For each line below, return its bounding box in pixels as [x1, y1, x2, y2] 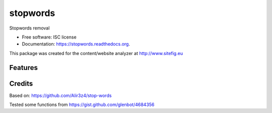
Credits [9, 79, 33, 87]
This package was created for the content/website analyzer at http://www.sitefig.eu [9, 50, 183, 56]
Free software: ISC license [22, 34, 77, 40]
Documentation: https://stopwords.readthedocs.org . [22, 41, 130, 47]
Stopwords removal [9, 25, 50, 31]
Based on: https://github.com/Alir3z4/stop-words [9, 92, 112, 98]
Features [9, 63, 38, 72]
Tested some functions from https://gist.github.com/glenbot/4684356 [9, 101, 155, 107]
